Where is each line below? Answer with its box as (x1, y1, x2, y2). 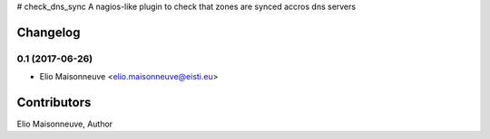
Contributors (16, 95, 92, 110)
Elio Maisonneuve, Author (16, 118, 113, 130)
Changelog (16, 24, 81, 40)
